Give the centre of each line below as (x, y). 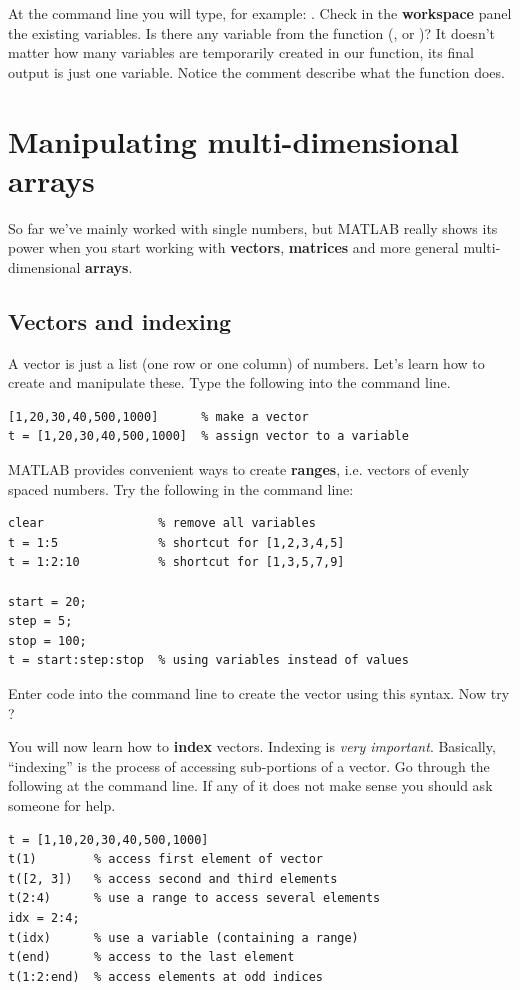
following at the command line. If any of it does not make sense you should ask (250, 785)
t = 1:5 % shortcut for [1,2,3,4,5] (176, 542)
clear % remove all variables (162, 523)
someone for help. (62, 804)
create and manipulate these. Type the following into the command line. (229, 382)
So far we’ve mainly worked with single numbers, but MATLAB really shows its (253, 227)
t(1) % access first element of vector (165, 859)
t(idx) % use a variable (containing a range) (183, 937)
